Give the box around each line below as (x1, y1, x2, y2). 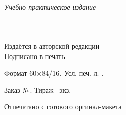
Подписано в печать (4, 50, 65, 61)
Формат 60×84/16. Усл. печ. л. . (4, 68, 104, 78)
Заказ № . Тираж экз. (4, 84, 71, 95)
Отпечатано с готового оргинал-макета (4, 101, 122, 112)
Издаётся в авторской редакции (4, 40, 100, 51)
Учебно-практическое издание (4, 1, 96, 12)
